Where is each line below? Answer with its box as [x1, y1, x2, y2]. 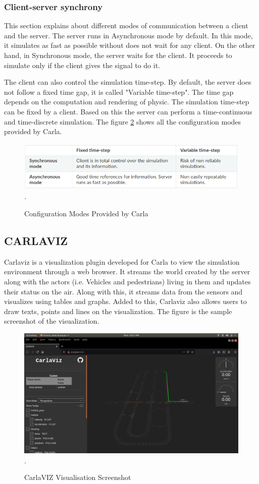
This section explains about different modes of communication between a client [4, 20, 248, 31]
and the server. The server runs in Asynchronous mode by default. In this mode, [4, 30, 253, 40]
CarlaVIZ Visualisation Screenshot [24, 472, 131, 482]
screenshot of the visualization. [4, 316, 99, 326]
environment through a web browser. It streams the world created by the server [4, 266, 250, 277]
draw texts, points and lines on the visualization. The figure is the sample [4, 306, 232, 316]
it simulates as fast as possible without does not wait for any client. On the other [4, 40, 255, 50]
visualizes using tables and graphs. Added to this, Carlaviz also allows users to [4, 296, 247, 307]
